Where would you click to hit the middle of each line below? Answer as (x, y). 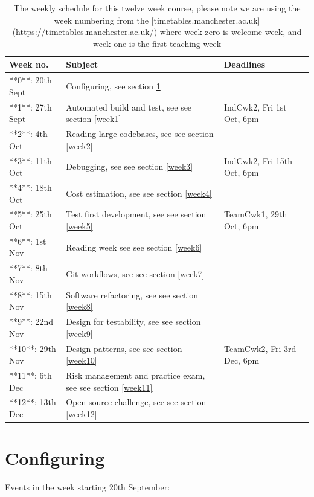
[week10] (82, 360)
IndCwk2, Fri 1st (255, 107)
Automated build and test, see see (129, 107)
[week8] (79, 306)
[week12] (82, 414)
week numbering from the (101, 20)
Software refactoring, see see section (132, 294)
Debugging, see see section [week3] (130, 166)
